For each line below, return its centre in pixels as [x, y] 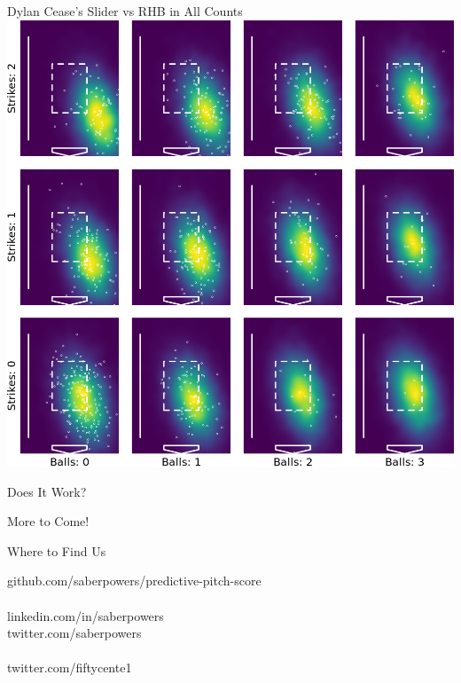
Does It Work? [47, 491]
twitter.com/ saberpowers [74, 633]
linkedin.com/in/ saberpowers [86, 615]
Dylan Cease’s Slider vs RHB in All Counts [125, 11]
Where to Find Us [57, 550]
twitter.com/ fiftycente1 [70, 667]
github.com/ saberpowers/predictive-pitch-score [134, 581]
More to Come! [48, 521]
